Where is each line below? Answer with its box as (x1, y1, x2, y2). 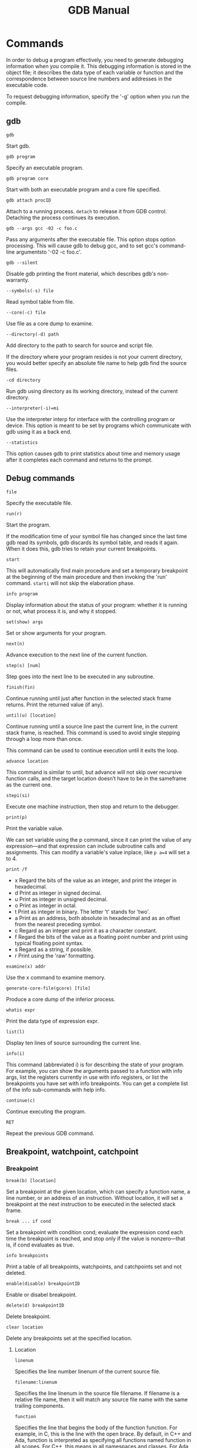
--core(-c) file (6, 310, 46, 315)
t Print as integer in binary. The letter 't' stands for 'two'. (14, 908, 150, 915)
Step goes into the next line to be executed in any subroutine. (6, 673, 155, 680)
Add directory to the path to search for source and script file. (6, 341, 154, 349)
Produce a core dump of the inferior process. (6, 995, 116, 1003)
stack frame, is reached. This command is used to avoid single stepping (6, 729, 181, 736)
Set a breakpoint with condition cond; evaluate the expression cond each (6, 1229, 183, 1236)
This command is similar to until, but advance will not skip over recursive (6, 769, 182, 776)
